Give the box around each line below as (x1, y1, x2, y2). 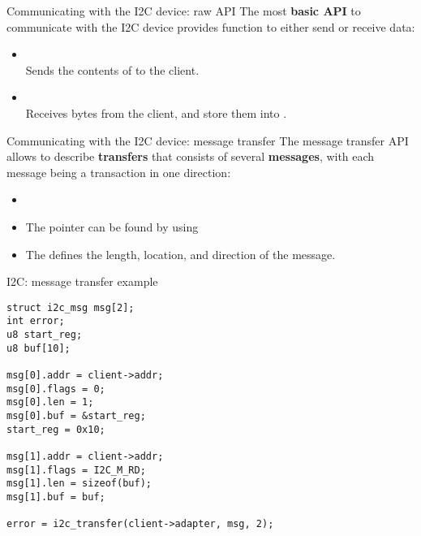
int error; (6, 315, 65, 327)
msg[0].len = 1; (6, 396, 94, 408)
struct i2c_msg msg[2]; (6, 301, 135, 313)
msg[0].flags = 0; (6, 383, 105, 395)
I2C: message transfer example (6, 273, 158, 290)
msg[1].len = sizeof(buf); (6, 478, 152, 490)
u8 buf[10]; (6, 342, 71, 354)
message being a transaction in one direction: (6, 163, 231, 180)
